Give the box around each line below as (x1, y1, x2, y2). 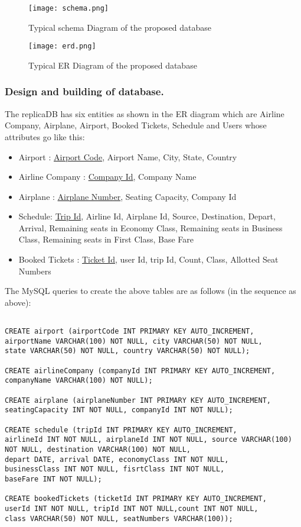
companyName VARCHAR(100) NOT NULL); (5, 376, 153, 385)
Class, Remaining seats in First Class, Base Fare (18, 233, 194, 245)
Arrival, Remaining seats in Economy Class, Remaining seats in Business (18, 221, 283, 234)
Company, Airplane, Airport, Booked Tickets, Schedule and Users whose (5, 119, 267, 131)
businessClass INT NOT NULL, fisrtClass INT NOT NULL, (5, 465, 225, 474)
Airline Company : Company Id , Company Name (18, 170, 197, 183)
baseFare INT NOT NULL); (5, 474, 102, 483)
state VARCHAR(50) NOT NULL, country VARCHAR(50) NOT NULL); (5, 347, 250, 355)
